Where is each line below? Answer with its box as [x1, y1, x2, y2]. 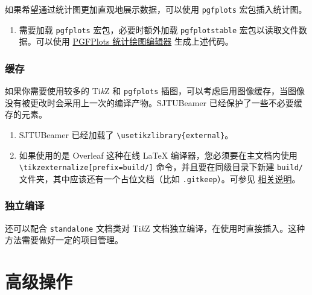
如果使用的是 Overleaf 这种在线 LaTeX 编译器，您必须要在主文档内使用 [19, 148, 298, 161]
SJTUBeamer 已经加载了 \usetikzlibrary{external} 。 [19, 128, 234, 141]
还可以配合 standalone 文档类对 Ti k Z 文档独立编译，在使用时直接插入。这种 [5, 221, 305, 234]
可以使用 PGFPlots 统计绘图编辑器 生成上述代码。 [36, 35, 234, 48]
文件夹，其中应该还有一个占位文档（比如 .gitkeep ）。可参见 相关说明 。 [19, 172, 301, 185]
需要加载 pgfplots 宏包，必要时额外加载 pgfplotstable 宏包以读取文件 [19, 23, 299, 36]
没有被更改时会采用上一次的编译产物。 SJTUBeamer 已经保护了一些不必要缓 [5, 96, 302, 109]
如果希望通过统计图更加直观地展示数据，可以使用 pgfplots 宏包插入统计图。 [5, 3, 307, 15]
